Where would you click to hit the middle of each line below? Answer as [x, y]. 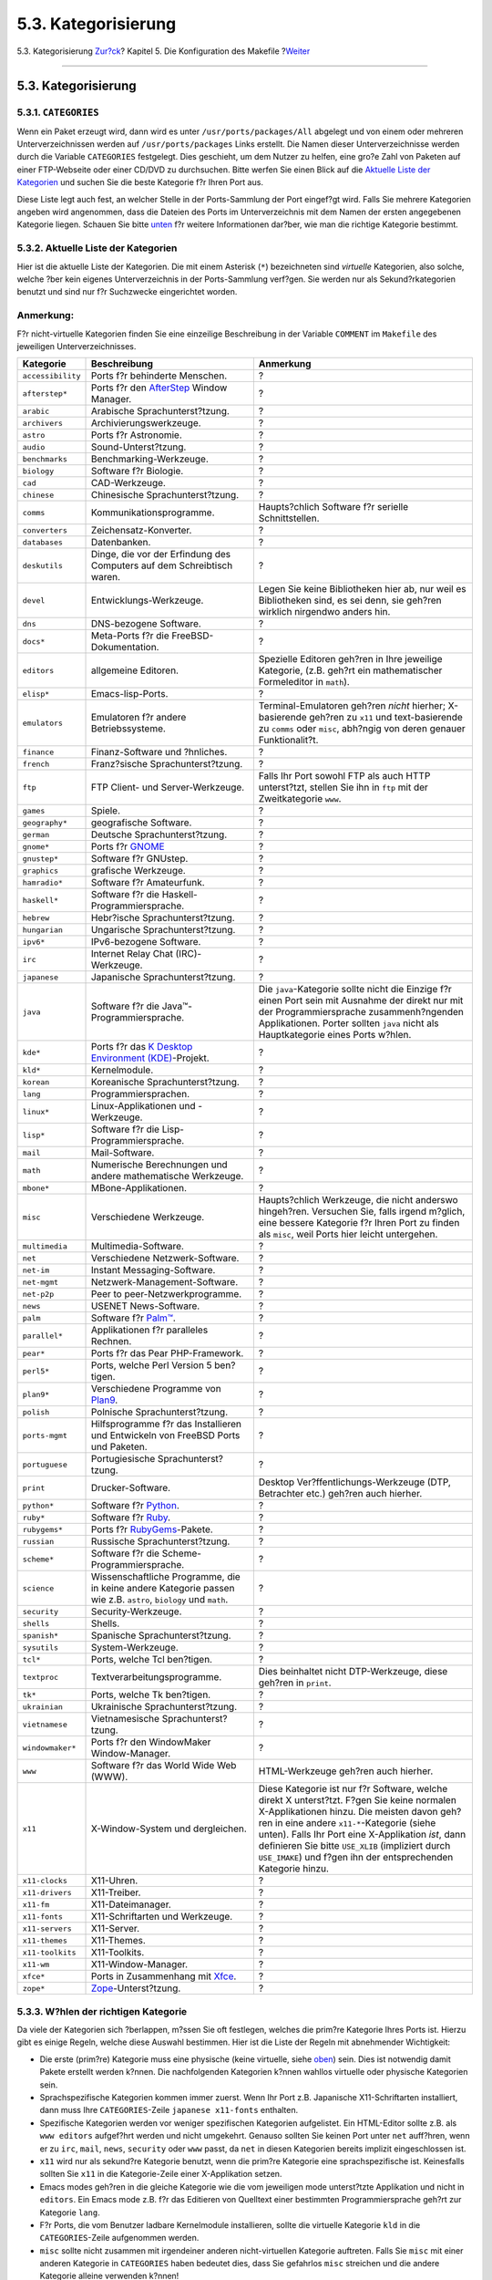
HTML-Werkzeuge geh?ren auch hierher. [346, 1771]
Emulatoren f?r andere [138, 718]
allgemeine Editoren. [135, 670]
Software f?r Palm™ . [133, 1318]
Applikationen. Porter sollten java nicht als [348, 1023]
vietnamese [45, 1724]
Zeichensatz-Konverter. [141, 531]
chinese [38, 495]
